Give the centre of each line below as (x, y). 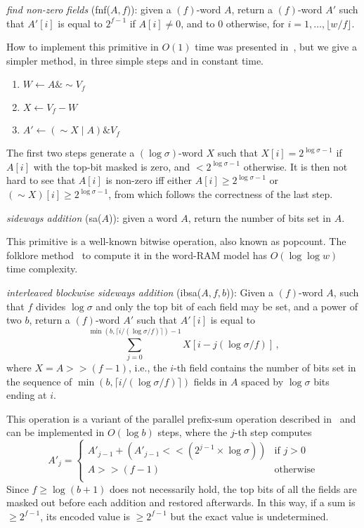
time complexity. (42, 269)
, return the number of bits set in (260, 217)
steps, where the (193, 432)
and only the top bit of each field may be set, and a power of (227, 306)
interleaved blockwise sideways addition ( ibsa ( (104, 292)
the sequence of (39, 381)
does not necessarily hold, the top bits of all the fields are (233, 488)
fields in (210, 381)
